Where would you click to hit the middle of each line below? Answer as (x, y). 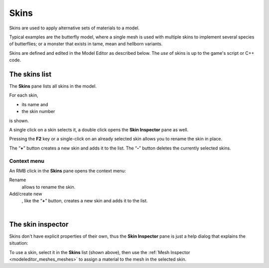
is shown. (19, 121)
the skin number (38, 112)
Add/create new (26, 194)
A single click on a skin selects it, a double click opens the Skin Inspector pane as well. (99, 130)
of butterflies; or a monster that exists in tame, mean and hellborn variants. (86, 44)
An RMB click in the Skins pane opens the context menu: (68, 171)
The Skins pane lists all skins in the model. (53, 86)
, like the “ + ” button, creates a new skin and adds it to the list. (85, 201)
